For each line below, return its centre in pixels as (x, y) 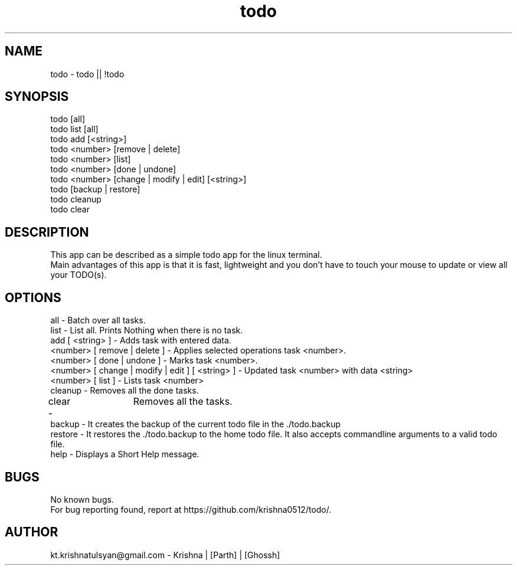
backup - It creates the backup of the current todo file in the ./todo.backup (196, 424)
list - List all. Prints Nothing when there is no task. (147, 330)
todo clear (70, 209)
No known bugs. (82, 499)
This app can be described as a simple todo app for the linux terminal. (186, 255)
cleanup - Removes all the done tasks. (125, 391)
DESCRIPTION (47, 232)
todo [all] (68, 119)
